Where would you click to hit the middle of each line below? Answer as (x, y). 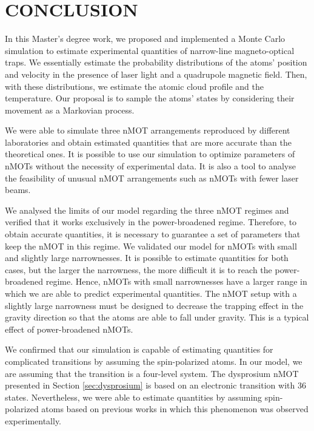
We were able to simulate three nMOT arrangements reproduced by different (148, 130)
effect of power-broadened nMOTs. (69, 329)
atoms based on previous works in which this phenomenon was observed (175, 409)
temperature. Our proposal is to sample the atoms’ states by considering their (150, 98)
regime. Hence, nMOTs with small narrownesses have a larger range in (176, 281)
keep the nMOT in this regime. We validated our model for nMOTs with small (151, 246)
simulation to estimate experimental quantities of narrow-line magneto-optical (150, 50)
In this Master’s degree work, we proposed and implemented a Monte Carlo (145, 39)
